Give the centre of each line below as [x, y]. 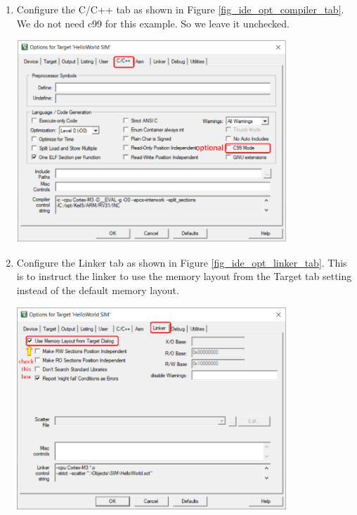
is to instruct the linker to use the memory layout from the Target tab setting [184, 276]
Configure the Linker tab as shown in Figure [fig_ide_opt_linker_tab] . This [182, 262]
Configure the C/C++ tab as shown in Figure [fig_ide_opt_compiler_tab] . [180, 9]
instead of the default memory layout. [98, 290]
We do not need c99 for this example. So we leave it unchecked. [153, 23]
